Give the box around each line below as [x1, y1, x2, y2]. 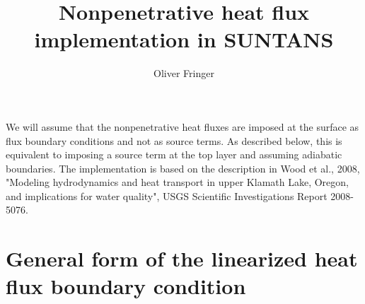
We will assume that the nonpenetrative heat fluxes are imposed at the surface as [6, 119, 359, 134]
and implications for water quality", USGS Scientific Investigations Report [6, 188, 328, 203]
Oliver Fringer [153, 66, 214, 81]
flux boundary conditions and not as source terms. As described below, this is [6, 133, 342, 148]
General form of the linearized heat [6, 244, 358, 273]
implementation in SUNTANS [34, 25, 334, 54]
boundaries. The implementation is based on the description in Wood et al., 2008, [6, 160, 360, 175]
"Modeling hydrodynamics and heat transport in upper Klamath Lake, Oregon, [6, 175, 349, 189]
